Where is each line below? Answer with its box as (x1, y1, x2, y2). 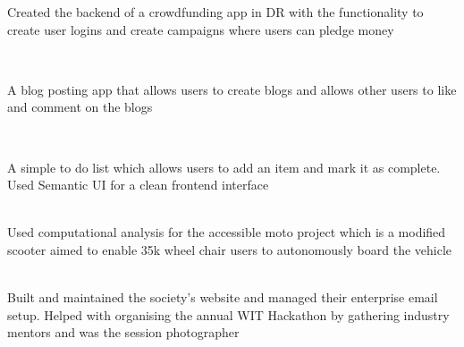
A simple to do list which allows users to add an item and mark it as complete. (7, 157, 441, 176)
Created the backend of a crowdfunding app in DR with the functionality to (7, 3, 424, 21)
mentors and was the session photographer (7, 323, 240, 342)
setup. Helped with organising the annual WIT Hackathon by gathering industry (7, 305, 450, 324)
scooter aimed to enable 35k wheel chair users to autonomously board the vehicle (7, 240, 452, 258)
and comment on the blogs (7, 97, 153, 116)
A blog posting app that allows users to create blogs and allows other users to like (7, 80, 457, 98)
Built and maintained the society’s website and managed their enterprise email (7, 288, 438, 307)
